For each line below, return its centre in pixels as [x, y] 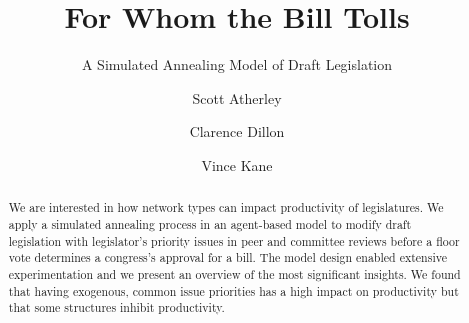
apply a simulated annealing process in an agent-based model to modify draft [210, 223]
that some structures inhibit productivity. [116, 307]
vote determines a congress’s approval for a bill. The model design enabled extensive [227, 257]
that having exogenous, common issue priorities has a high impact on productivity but [233, 290]
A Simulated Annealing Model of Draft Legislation [237, 64]
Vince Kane [237, 164]
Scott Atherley [237, 97]
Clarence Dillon [237, 131]
